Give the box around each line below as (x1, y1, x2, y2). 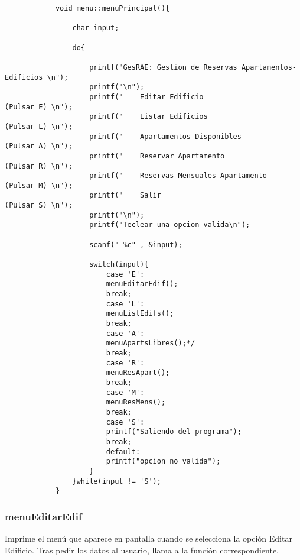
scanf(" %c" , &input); (89, 240, 182, 249)
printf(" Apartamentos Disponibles (89, 132, 242, 141)
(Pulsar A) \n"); (5, 142, 73, 151)
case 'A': (106, 329, 145, 338)
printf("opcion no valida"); (106, 457, 221, 466)
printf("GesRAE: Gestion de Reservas (89, 63, 237, 72)
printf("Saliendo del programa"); (106, 428, 242, 436)
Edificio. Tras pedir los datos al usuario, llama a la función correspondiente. (5, 543, 279, 556)
